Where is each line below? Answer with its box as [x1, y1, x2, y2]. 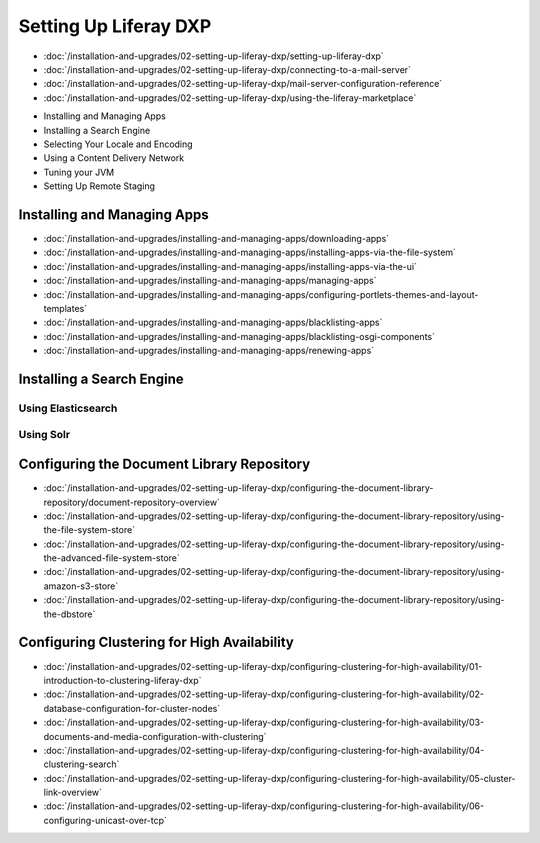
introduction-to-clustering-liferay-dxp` [43, 674, 202, 686]
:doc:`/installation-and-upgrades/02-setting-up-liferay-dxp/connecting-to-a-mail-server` [43, 63, 412, 75]
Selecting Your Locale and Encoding [43, 138, 194, 150]
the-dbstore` [43, 608, 96, 620]
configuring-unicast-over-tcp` [43, 814, 167, 826]
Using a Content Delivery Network [43, 152, 185, 164]
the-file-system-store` [43, 524, 135, 536]
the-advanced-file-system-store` [43, 552, 180, 564]
